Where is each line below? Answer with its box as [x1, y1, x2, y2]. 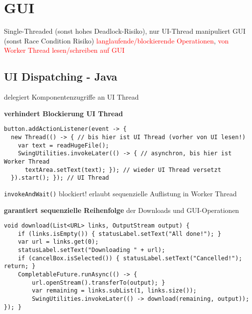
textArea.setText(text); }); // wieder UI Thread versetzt [24, 166, 221, 173]
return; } [4, 263, 36, 270]
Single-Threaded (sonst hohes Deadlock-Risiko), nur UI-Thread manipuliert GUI [4, 26, 246, 36]
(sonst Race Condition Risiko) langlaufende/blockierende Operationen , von [4, 35, 229, 45]
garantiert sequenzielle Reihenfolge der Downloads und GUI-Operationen [4, 205, 239, 215]
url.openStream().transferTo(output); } [32, 279, 165, 286]
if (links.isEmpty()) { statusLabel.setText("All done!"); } [18, 230, 221, 237]
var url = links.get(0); [18, 238, 99, 246]
